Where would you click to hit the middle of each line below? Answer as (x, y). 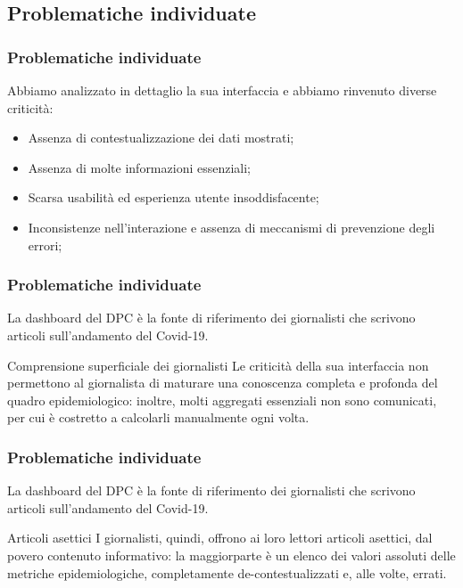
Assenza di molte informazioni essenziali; (140, 167)
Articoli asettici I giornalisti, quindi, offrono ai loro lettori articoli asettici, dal (220, 538)
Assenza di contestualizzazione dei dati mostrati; (161, 138)
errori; (45, 245)
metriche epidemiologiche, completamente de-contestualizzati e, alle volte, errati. (227, 572)
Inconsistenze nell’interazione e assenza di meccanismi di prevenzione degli (231, 227)
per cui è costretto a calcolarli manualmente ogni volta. (158, 417)
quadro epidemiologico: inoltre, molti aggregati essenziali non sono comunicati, (222, 400)
